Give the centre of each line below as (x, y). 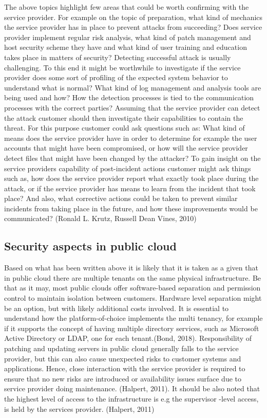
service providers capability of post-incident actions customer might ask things (128, 168)
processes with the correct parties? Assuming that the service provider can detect (132, 107)
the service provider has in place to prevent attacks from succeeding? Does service (133, 27)
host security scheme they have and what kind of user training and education (126, 47)
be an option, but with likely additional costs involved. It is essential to (117, 308)
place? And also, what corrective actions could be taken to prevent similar (121, 198)
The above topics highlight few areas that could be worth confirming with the (127, 7)
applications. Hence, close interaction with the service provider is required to (125, 368)
